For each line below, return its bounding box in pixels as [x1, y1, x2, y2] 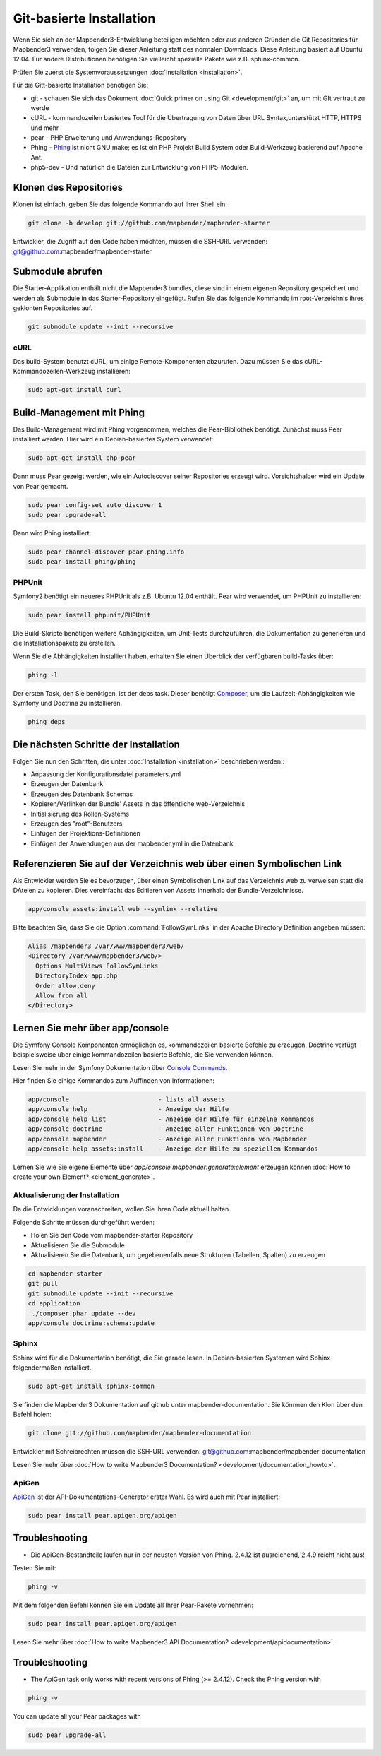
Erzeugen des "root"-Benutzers [30, 819, 123, 828]
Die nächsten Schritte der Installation [13, 738, 180, 750]
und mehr [30, 124, 59, 132]
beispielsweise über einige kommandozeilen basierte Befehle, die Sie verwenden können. [13, 1050, 274, 1059]
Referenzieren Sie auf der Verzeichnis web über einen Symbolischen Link [13, 858, 342, 870]
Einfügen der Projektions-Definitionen [30, 829, 141, 838]
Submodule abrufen [13, 266, 103, 278]
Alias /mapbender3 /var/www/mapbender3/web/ [28, 942, 185, 950]
